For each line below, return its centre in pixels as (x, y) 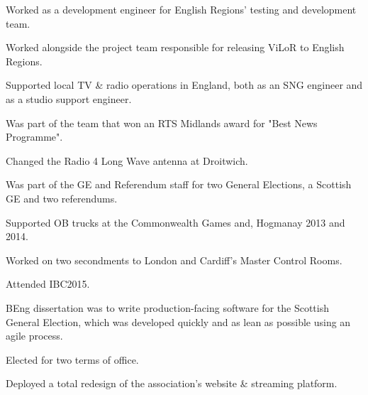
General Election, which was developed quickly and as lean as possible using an (178, 321)
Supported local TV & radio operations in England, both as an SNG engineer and (184, 85)
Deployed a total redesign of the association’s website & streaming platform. (172, 383)
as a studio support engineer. (69, 98)
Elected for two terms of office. (72, 359)
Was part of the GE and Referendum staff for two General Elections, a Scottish (179, 184)
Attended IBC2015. (48, 284)
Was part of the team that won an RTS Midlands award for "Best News (162, 123)
